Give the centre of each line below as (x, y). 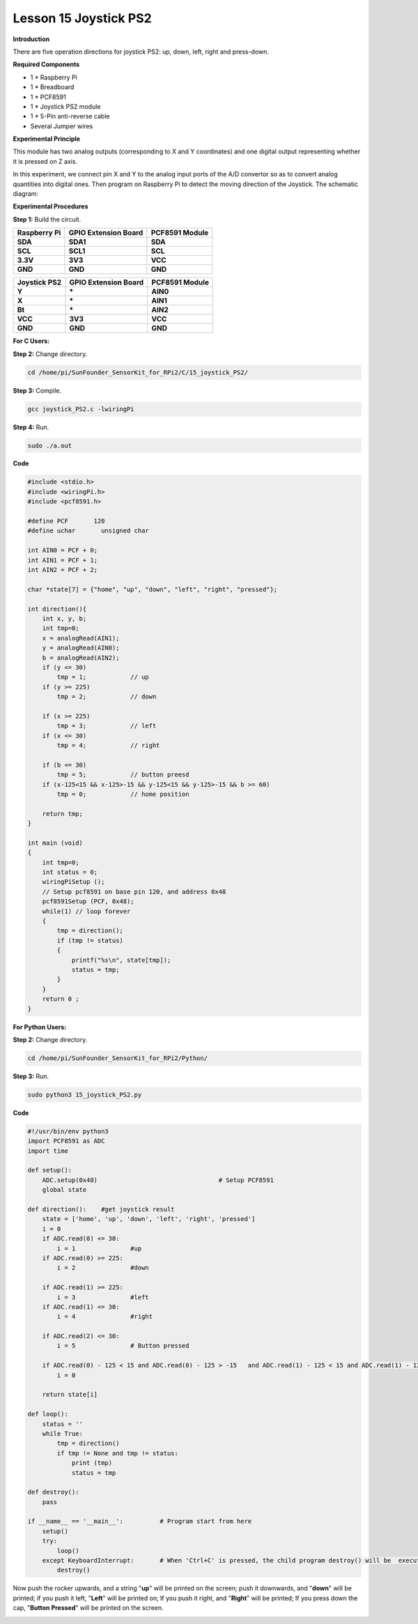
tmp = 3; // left (107, 726)
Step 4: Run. (31, 427)
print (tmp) (92, 1463)
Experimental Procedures (51, 206)
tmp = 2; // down (107, 697)
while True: (63, 1433)
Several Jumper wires (62, 126)
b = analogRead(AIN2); (81, 658)
